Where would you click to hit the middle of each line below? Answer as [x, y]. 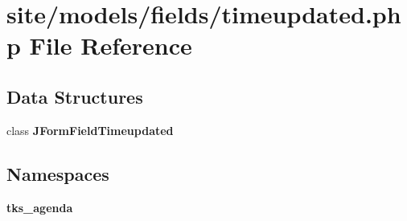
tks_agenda [40, 207]
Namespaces [58, 173]
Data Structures [75, 96]
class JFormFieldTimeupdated [90, 130]
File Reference [111, 45]
